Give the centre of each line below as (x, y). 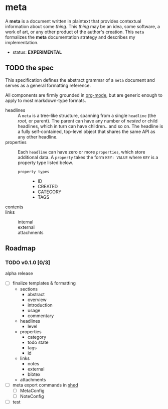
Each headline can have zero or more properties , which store (81, 152)
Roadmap (21, 248)
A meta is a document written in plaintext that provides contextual (73, 21)
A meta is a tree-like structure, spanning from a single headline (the (87, 115)
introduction (40, 305)
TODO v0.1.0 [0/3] (28, 262)
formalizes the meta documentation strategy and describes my (70, 37)
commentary (41, 316)
